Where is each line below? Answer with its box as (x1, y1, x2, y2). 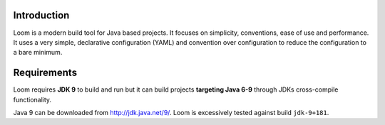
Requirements (13, 67, 78, 79)
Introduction (13, 9, 70, 21)
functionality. (13, 95, 52, 104)
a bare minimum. (13, 48, 63, 57)
